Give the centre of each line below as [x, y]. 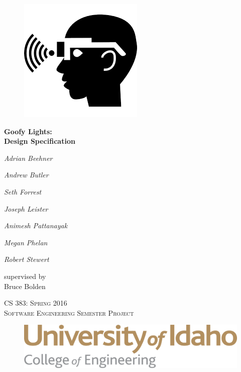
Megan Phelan [26, 242]
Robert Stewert [27, 259]
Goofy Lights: [28, 131]
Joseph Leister [26, 208]
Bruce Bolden [25, 286]
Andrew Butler [26, 175]
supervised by [25, 276]
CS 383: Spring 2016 [36, 303]
